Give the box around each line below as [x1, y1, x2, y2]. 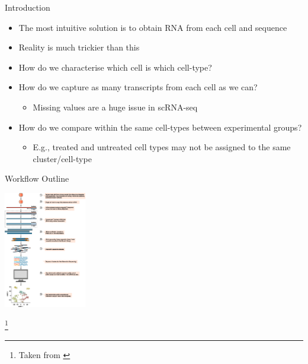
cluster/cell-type [33, 152, 92, 164]
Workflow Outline [5, 172, 69, 185]
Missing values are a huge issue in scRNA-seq [33, 100, 198, 113]
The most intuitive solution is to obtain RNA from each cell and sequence [18, 21, 287, 33]
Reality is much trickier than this [18, 41, 140, 53]
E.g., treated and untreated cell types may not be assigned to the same [33, 141, 291, 153]
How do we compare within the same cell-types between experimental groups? [18, 121, 302, 133]
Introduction [5, 1, 50, 13]
